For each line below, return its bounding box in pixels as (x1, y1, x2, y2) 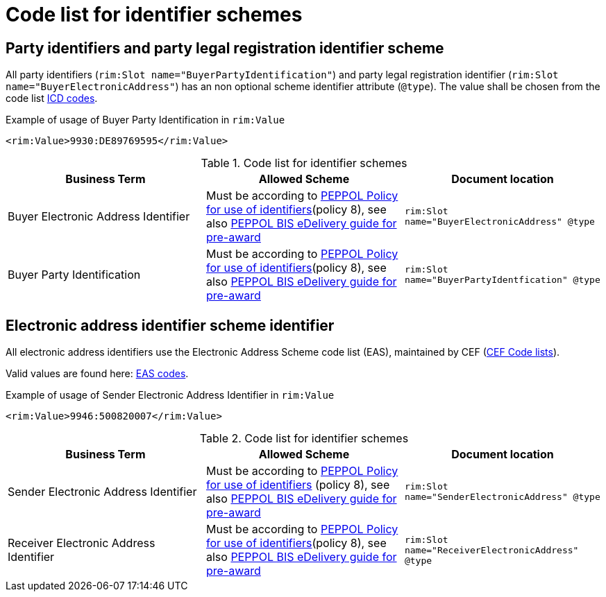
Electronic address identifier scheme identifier (6, 316, 335, 334)
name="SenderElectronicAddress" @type (404, 492, 600, 503)
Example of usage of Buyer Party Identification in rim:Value (6, 114, 285, 126)
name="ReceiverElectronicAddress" (404, 544, 579, 555)
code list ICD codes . (6, 92, 98, 105)
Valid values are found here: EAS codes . (6, 367, 189, 380)
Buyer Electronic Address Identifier (8, 209, 190, 224)
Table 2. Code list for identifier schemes (199, 431, 409, 446)
